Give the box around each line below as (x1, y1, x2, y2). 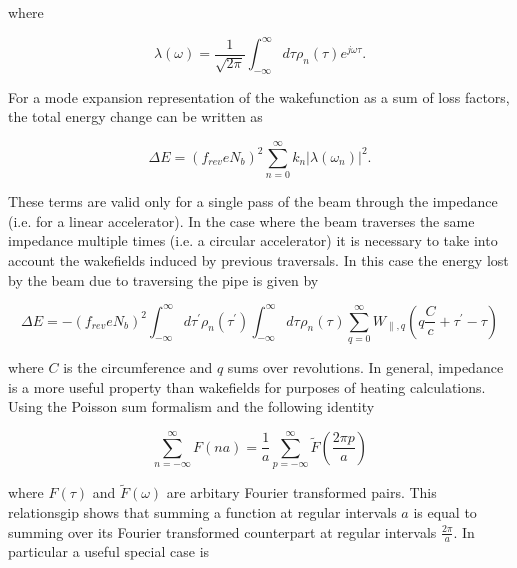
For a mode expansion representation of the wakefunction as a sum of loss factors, (8, 86, 510, 107)
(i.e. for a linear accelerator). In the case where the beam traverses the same (8, 210, 475, 231)
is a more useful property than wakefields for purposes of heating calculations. (8, 376, 486, 397)
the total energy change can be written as (8, 106, 263, 127)
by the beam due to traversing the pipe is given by (8, 269, 319, 290)
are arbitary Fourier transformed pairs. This (166, 482, 437, 503)
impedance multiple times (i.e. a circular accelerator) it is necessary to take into (8, 230, 498, 251)
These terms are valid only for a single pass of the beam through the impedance (8, 191, 498, 212)
